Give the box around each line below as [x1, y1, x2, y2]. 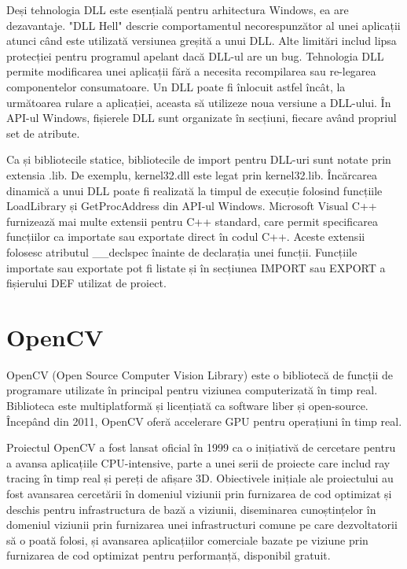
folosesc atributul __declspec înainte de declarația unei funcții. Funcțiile [6, 243, 357, 260]
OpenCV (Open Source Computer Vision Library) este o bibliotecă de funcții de [6, 366, 394, 382]
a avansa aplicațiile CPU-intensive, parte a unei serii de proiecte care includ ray [6, 454, 390, 471]
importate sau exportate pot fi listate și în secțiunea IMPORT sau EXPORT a [6, 259, 386, 275]
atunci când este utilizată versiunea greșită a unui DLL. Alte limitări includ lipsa [6, 32, 397, 49]
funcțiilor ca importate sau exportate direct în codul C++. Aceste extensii [6, 228, 365, 245]
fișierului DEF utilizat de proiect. [6, 275, 167, 291]
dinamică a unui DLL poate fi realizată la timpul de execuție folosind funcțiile [6, 182, 383, 198]
